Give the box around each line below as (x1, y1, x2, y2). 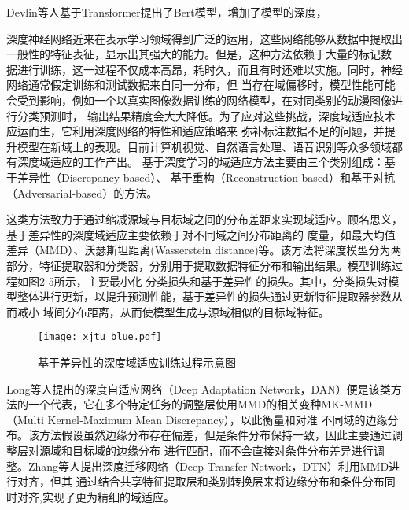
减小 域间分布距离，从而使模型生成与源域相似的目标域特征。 (17, 303, 330, 320)
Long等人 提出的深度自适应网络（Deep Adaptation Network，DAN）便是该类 (6, 380, 391, 397)
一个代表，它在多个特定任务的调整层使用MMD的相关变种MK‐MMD (28, 396, 373, 412)
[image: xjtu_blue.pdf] (38, 331, 162, 343)
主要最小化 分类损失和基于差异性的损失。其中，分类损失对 (87, 272, 389, 289)
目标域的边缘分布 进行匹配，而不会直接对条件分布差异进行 (72, 442, 374, 458)
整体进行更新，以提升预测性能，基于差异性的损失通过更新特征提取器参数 (17, 288, 392, 305)
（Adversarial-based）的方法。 (6, 184, 158, 201)
